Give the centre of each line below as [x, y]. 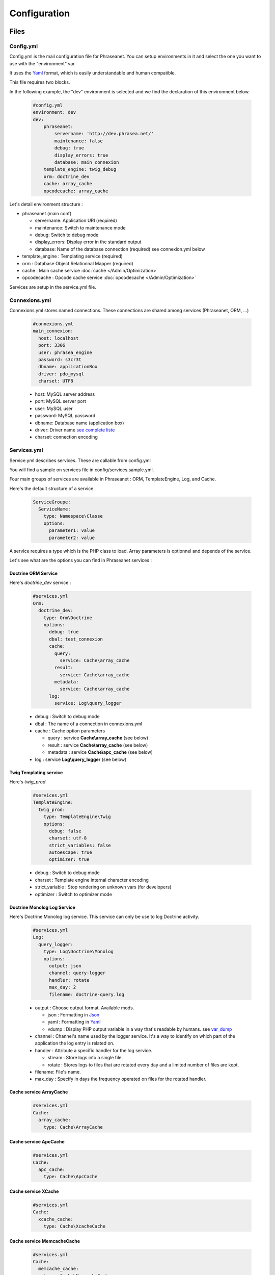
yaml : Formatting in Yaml [74, 1022]
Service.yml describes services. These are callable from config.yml [80, 460]
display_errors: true [81, 155]
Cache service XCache [34, 1191]
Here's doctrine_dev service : [40, 583]
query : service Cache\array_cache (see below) [98, 738]
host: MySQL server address [65, 394]
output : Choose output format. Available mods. [85, 1008]
